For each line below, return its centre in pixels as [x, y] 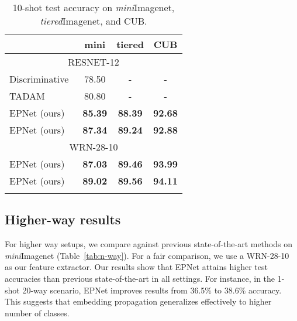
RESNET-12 [94, 62]
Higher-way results [63, 219]
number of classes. [37, 313]
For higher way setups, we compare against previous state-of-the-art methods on [148, 244]
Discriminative [39, 79]
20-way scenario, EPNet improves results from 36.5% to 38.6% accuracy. [152, 290]
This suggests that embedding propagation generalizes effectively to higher [138, 301]
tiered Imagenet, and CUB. [94, 21]
